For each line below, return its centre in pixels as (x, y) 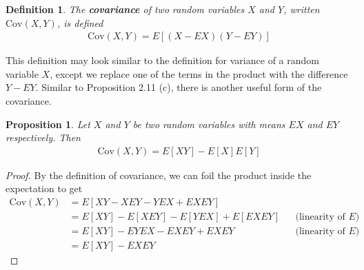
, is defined (80, 22)
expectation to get (44, 188)
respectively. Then (43, 137)
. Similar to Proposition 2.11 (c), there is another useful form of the (179, 87)
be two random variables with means (209, 124)
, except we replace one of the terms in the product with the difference (199, 73)
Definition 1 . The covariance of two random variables (125, 9)
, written (302, 9)
